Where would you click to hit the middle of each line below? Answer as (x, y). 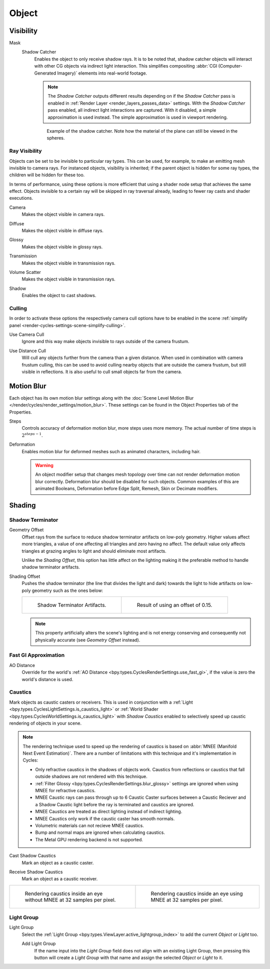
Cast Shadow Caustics (32, 856)
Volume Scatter (25, 272)
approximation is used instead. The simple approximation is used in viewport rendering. (138, 117)
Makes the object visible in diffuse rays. (62, 231)
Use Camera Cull (27, 335)
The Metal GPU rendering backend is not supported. (89, 839)
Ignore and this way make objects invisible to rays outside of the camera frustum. (105, 342)
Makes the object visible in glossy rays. (62, 247)
